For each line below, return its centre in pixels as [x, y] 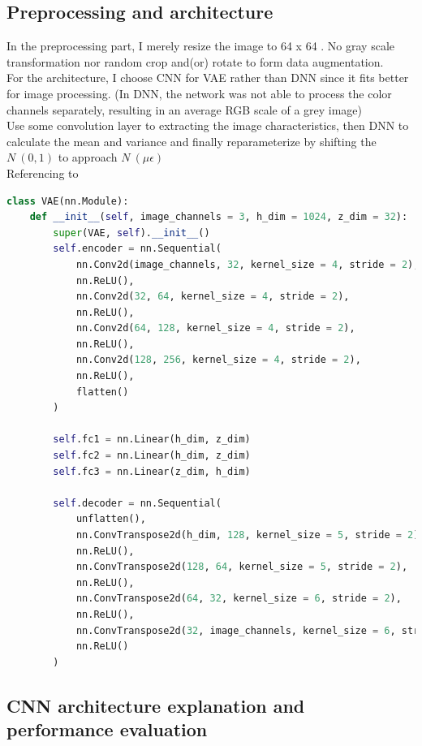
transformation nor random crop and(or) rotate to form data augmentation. [195, 61]
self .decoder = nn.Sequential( [137, 503]
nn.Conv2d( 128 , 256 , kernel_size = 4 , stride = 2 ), [218, 360]
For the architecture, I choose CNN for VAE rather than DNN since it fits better [208, 78]
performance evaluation [107, 729]
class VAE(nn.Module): [68, 201]
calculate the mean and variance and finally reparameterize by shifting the [192, 141]
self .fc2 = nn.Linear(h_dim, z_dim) [152, 456]
